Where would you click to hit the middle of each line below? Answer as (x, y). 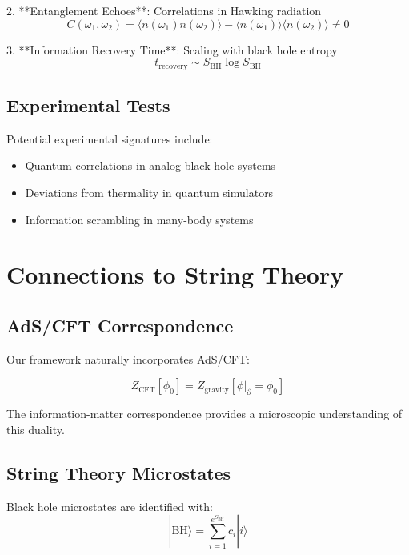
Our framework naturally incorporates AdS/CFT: (128, 358)
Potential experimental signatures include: (110, 138)
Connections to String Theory (175, 274)
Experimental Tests (88, 105)
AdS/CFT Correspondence (120, 325)
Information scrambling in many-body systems (139, 219)
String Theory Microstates (119, 472)
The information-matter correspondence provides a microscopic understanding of (204, 414)
